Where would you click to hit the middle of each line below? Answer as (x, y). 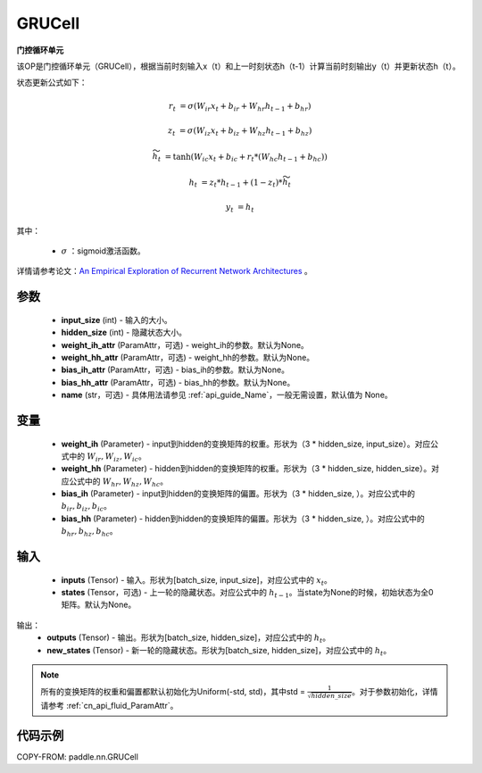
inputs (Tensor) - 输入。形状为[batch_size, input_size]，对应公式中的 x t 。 (196, 581)
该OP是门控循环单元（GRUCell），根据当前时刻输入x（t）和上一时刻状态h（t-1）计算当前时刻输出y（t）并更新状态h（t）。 (238, 66)
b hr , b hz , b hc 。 (89, 532)
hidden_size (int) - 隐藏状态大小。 (124, 332)
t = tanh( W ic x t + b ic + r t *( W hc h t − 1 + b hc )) (242, 158)
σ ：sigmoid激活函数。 (104, 251)
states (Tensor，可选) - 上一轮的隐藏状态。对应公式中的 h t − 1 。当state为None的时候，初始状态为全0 (247, 594)
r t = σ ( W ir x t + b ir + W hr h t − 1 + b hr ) (240, 107)
